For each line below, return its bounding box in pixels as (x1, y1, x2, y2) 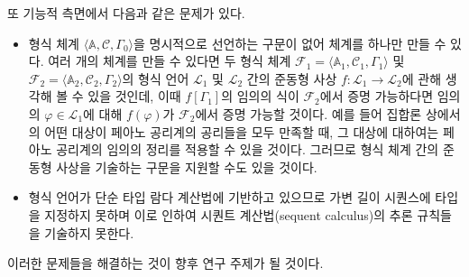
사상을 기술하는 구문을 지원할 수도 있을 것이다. (56, 157, 317, 176)
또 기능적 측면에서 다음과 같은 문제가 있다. (7, 4, 245, 22)
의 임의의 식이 (221, 87, 299, 106)
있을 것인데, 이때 (87, 87, 181, 106)
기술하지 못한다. (44, 223, 134, 242)
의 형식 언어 (122, 69, 189, 88)
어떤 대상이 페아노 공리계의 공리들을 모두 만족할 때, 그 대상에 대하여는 (44, 122, 439, 141)
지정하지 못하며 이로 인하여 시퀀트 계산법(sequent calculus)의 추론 (44, 205, 413, 224)
